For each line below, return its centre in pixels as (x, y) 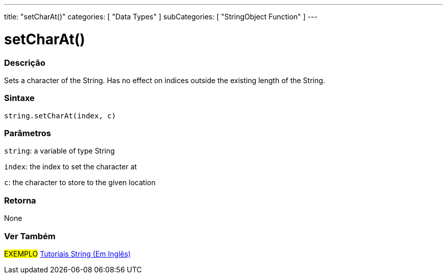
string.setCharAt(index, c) (60, 116)
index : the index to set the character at (71, 167)
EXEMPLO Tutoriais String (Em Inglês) (68, 254)
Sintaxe (19, 98)
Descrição (25, 62)
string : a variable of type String (59, 151)
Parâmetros (28, 133)
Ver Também (30, 236)
